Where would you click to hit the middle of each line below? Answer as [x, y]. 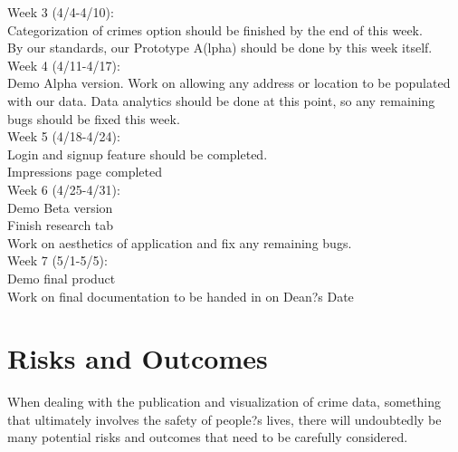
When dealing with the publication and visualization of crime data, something [224, 402]
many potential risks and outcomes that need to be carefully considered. [208, 437]
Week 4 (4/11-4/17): [64, 65]
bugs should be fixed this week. [94, 118]
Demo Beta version [60, 207]
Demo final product [62, 278]
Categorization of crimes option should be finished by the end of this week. [215, 29]
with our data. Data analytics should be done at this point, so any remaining [221, 100]
